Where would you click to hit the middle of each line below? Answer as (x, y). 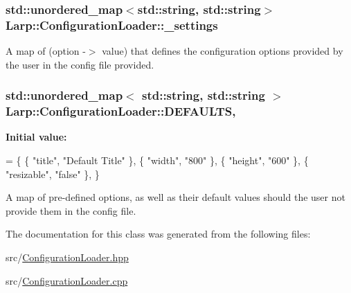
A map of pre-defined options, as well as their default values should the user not (175, 197)
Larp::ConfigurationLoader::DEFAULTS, (121, 111)
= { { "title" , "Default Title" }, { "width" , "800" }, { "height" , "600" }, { (157, 160)
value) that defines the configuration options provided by (223, 51)
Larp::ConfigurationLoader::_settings (112, 25)
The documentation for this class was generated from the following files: (158, 234)
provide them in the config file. (71, 210)
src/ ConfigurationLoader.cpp (67, 280)
